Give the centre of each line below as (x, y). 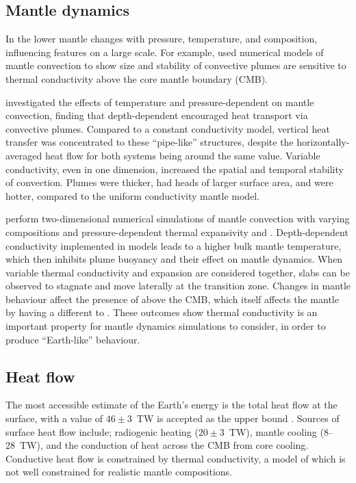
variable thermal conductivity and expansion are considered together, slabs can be (178, 272)
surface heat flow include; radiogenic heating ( (102, 431)
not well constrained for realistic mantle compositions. (119, 472)
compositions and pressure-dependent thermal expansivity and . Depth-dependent (177, 232)
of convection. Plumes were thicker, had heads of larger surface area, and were (169, 182)
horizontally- (323, 142)
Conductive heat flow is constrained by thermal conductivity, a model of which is (176, 458)
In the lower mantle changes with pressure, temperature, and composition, (162, 39)
